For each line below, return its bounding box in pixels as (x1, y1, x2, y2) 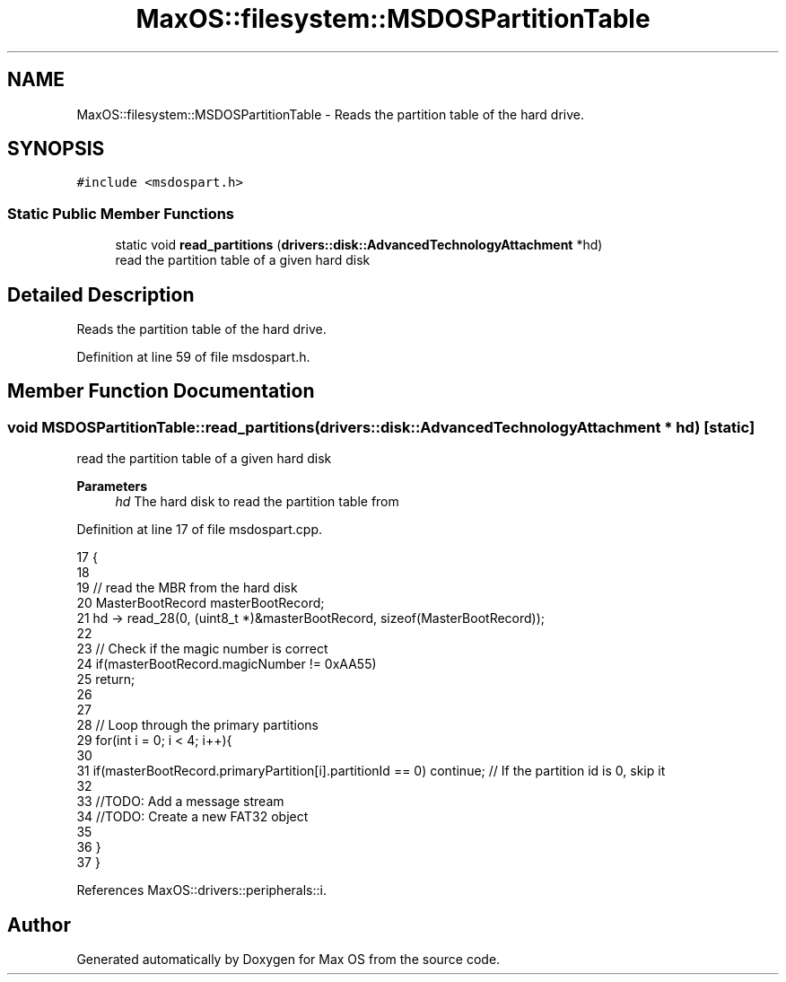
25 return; (76, 671, 135, 688)
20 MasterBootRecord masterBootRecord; (76, 595, 325, 611)
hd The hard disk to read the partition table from (115, 494, 399, 510)
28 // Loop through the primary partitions (76, 717, 319, 733)
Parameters (76, 478, 148, 495)
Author (7, 913, 71, 936)
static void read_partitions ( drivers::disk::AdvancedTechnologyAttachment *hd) (115, 237, 603, 253)
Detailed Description (7, 283, 195, 306)
